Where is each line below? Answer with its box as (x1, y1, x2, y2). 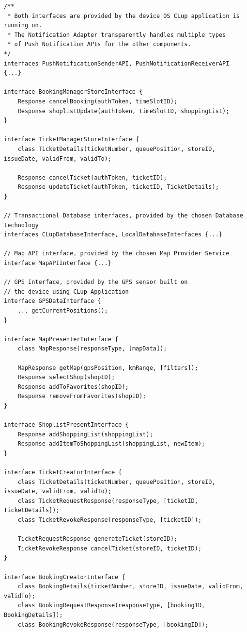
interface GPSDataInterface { (4, 298, 101, 305)
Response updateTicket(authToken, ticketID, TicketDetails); (17, 183, 219, 191)
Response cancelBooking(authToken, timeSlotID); (17, 98, 177, 105)
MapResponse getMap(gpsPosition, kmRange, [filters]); (17, 364, 198, 371)
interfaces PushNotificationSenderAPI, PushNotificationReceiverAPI (4, 60, 230, 67)
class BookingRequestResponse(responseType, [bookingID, (17, 602, 205, 609)
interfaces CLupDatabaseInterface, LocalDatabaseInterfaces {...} (4, 231, 223, 238)
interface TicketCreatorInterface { (4, 469, 122, 476)
